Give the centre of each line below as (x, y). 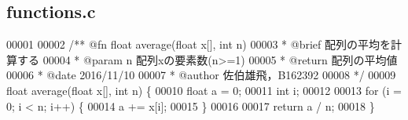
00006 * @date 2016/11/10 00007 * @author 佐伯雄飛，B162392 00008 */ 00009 (201, 75)
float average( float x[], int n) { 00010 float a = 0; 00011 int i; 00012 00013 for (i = (204, 90)
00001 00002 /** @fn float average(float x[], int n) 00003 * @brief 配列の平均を (198, 44)
